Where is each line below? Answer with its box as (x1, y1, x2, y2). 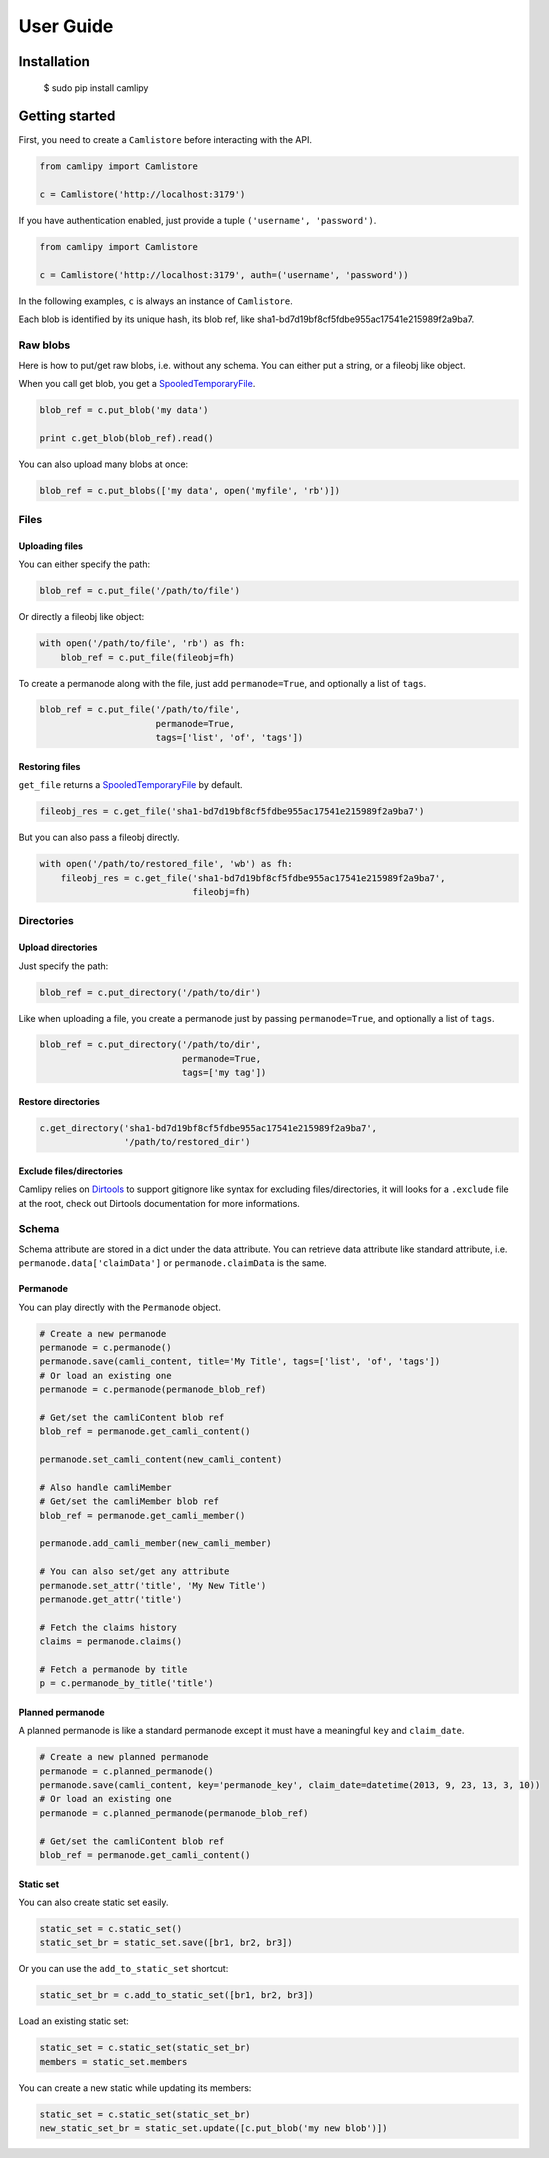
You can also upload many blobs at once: (18, 458, 189, 470)
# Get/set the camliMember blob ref (39, 1496, 220, 1507)
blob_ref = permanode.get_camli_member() (39, 1510, 246, 1521)
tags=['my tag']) (181, 1067, 267, 1079)
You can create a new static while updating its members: (18, 2081, 252, 2094)
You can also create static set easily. (18, 1896, 169, 1908)
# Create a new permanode (39, 1328, 167, 1339)
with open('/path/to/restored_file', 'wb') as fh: (39, 858, 294, 870)
